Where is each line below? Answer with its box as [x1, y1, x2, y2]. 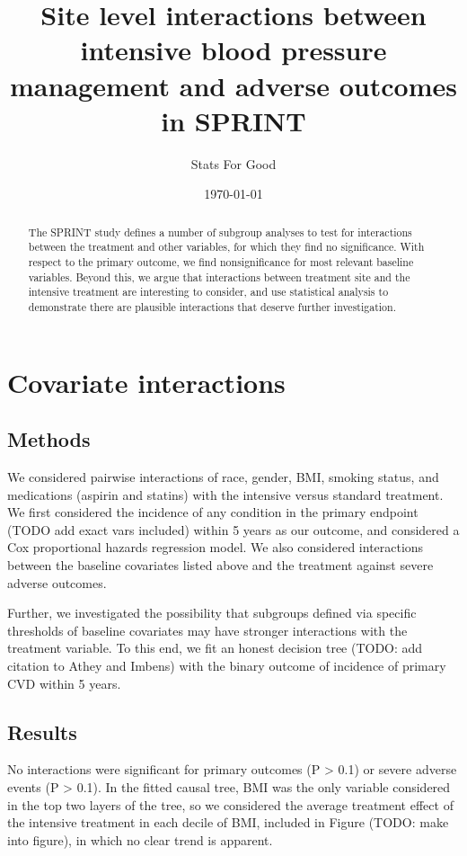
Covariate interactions [7, 363, 286, 400]
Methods [7, 425, 91, 453]
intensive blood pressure [80, 31, 387, 68]
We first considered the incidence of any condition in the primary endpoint [7, 503, 419, 522]
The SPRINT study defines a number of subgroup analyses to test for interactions [28, 224, 412, 239]
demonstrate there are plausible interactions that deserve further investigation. [28, 299, 396, 314]
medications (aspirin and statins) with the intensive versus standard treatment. [7, 485, 444, 504]
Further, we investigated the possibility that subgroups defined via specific [7, 603, 417, 622]
